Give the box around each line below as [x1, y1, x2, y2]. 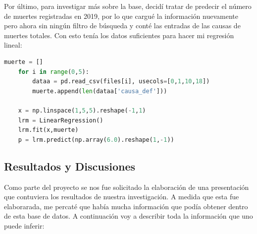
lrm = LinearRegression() [18, 117, 103, 124]
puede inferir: [4, 220, 45, 231]
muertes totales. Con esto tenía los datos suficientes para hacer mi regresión [4, 30, 234, 40]
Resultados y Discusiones [4, 158, 136, 174]
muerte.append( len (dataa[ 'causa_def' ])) [32, 87, 167, 95]
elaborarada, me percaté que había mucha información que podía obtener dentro [4, 201, 248, 211]
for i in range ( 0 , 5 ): [18, 68, 89, 75]
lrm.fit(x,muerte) [18, 126, 79, 134]
